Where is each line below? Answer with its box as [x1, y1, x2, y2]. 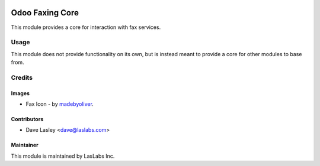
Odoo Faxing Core [11, 8, 79, 18]
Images [11, 89, 30, 97]
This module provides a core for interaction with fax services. [11, 24, 161, 31]
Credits [11, 73, 33, 82]
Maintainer [11, 142, 39, 149]
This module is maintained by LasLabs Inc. [11, 152, 115, 160]
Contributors [11, 116, 44, 122]
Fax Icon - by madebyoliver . [25, 100, 94, 108]
